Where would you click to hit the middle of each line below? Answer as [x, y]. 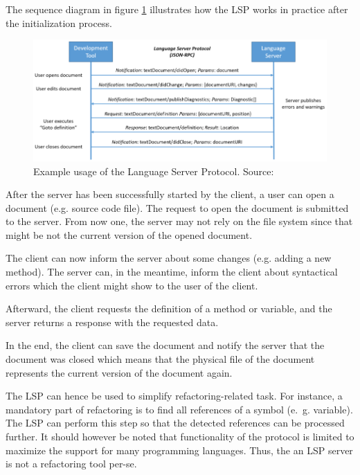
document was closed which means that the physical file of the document [160, 359]
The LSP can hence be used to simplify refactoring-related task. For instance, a [174, 396]
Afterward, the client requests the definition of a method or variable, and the [169, 308]
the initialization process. [59, 23]
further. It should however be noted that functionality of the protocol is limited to [180, 437]
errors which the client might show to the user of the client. [132, 285]
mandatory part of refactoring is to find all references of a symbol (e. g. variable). [179, 409]
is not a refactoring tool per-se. [71, 464]
